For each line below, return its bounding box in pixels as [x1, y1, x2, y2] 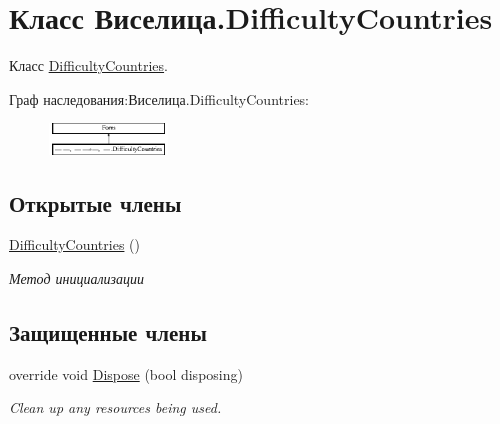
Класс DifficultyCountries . [9, 55, 168, 76]
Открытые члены [9, 187, 182, 218]
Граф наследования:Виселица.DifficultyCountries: [9, 88, 309, 109]
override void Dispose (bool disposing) [9, 363, 243, 384]
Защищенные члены [9, 317, 207, 348]
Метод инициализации [9, 268, 145, 289]
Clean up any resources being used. [9, 397, 222, 418]
